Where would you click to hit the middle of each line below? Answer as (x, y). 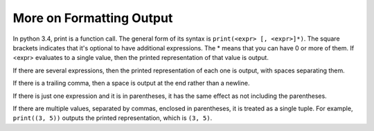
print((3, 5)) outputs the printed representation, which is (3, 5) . (113, 118)
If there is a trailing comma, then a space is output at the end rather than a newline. (131, 83)
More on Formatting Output (93, 18)
